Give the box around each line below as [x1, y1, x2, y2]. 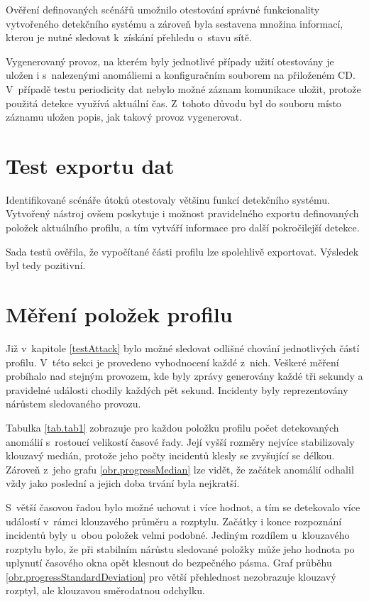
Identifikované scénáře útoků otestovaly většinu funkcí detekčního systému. [6, 192, 330, 207]
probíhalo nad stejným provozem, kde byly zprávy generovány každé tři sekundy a [6, 368, 363, 383]
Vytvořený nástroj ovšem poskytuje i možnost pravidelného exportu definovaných [6, 206, 359, 221]
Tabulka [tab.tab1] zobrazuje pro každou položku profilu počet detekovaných [6, 420, 339, 434]
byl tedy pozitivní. [6, 258, 86, 273]
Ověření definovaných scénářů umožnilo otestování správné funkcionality [6, 2, 320, 16]
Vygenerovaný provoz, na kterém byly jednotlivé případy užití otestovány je [6, 53, 334, 68]
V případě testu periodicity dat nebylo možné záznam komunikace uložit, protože [6, 81, 361, 96]
